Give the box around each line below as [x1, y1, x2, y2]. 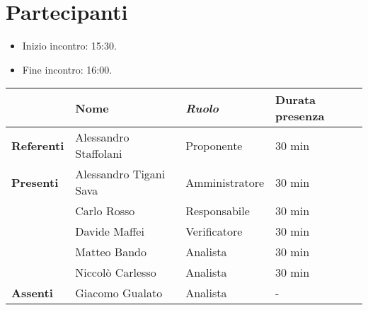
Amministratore [185, 173, 265, 190]
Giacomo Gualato [75, 285, 163, 302]
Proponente [185, 137, 243, 154]
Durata [275, 91, 316, 108]
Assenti [11, 285, 53, 302]
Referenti [11, 137, 64, 154]
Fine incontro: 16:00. [22, 62, 113, 76]
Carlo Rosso [75, 202, 135, 219]
